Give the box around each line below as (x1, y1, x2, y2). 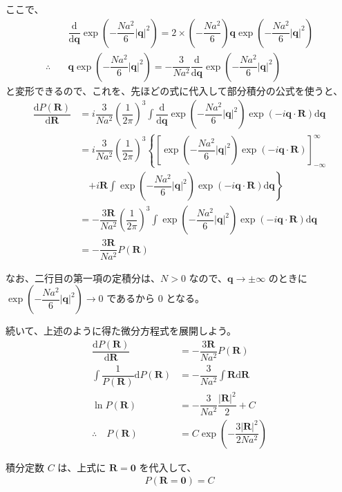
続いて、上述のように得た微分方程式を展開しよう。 (6, 323, 237, 338)
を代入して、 (139, 460, 197, 474)
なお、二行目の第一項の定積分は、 (6, 270, 160, 285)
